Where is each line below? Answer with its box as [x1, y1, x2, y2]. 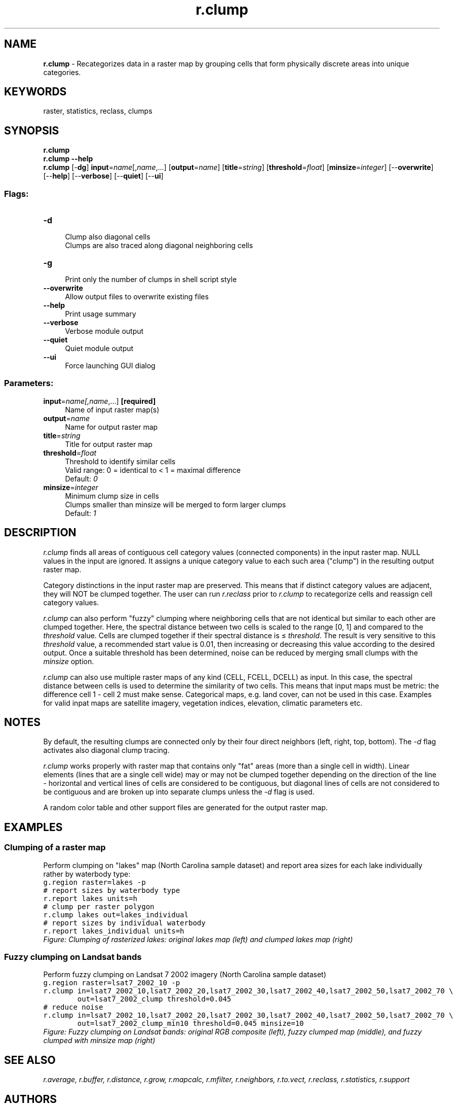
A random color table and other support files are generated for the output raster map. [43, 803, 328, 812]
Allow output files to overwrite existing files [65, 292, 209, 301]
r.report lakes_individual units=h [43, 926, 184, 935]
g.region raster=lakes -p [43, 878, 146, 886]
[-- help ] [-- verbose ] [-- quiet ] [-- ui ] [43, 171, 164, 181]
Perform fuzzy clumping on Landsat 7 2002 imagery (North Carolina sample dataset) [43, 970, 326, 979]
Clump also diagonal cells [65, 232, 150, 241]
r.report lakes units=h [43, 894, 137, 903]
